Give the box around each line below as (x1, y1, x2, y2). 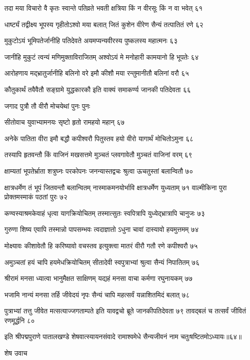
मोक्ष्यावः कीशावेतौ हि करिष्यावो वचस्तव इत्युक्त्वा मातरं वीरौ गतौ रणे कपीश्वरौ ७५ (4, 240, 198, 250)
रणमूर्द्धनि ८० (4, 315, 35, 325)
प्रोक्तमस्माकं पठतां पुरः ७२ (4, 192, 67, 202)
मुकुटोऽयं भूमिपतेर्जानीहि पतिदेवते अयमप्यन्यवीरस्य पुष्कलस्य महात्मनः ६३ (4, 35, 178, 46)
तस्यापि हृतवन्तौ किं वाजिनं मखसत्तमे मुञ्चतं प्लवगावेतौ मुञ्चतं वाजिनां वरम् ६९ (4, 149, 193, 160)
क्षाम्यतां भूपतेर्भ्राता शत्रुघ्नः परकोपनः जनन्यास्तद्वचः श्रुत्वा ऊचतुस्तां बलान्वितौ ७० (4, 165, 193, 176)
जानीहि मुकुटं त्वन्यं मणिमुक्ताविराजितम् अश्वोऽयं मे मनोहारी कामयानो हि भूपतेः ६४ (4, 51, 199, 62)
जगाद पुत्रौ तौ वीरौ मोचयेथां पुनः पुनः (4, 100, 90, 111)
